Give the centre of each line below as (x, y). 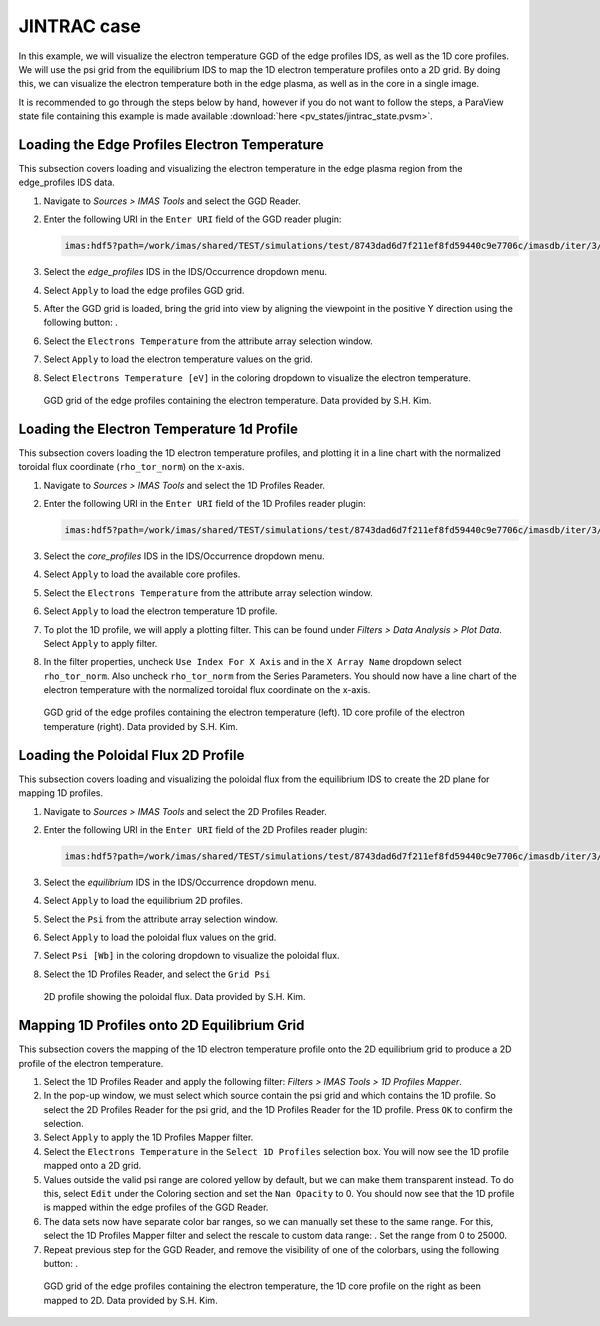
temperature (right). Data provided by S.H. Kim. (141, 726)
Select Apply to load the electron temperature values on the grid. (178, 359)
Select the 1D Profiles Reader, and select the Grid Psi (157, 974)
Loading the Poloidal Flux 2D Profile (131, 755)
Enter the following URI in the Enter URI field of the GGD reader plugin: (192, 219)
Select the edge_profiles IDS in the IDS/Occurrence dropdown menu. (185, 272)
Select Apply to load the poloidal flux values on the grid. (160, 937)
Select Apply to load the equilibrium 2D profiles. (143, 901)
